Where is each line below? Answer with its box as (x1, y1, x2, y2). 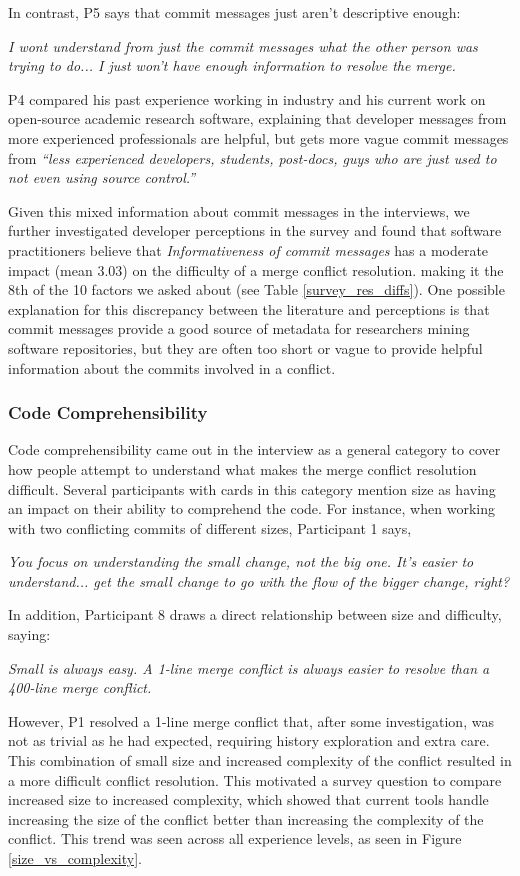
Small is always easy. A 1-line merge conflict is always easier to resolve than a (8, 657, 490, 678)
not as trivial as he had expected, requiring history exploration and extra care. (8, 730, 490, 751)
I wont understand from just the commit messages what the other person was (8, 35, 478, 56)
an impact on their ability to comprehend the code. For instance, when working (8, 498, 495, 519)
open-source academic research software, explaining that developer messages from (8, 108, 507, 129)
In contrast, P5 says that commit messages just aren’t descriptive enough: (8, 2, 461, 22)
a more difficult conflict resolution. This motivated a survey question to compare (8, 769, 502, 790)
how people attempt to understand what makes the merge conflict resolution (8, 458, 477, 479)
